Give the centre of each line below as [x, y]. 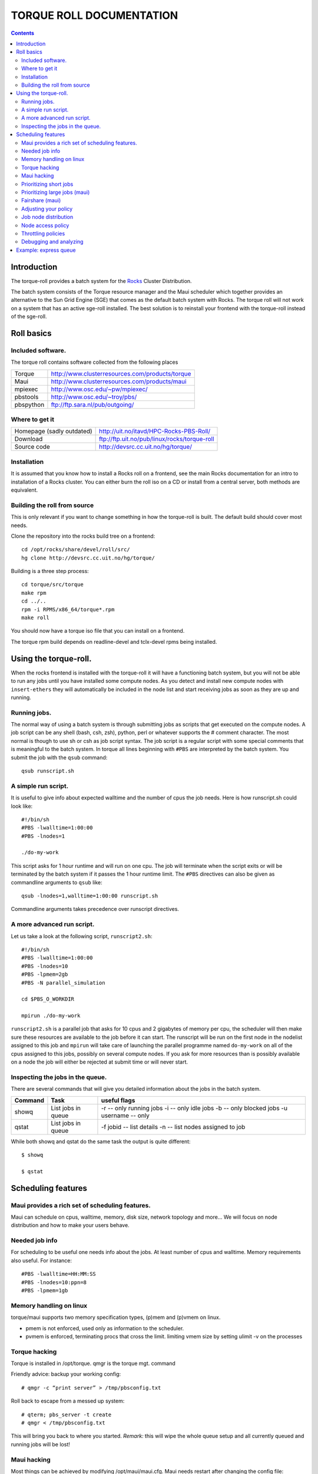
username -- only [125, 1116]
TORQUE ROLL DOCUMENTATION [95, 15]
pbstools [26, 397]
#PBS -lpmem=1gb [45, 1290]
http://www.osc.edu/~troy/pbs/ [94, 397]
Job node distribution [47, 217]
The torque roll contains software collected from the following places [95, 362]
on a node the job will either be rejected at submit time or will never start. [100, 1062]
